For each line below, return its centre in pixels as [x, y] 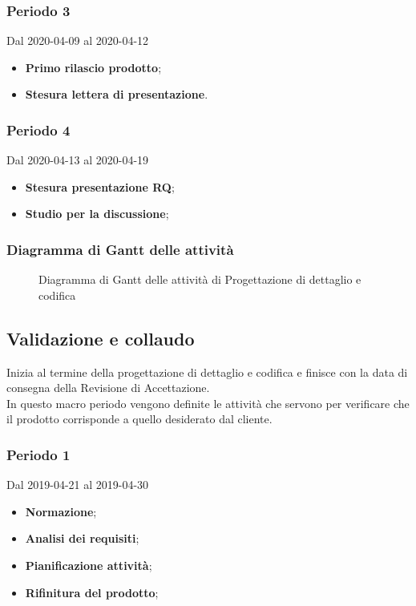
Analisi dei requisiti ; [82, 538]
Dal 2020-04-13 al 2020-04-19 [78, 160]
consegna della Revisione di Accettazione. [108, 388]
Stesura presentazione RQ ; [100, 186]
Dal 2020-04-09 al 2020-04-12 [78, 40]
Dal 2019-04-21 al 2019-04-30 [78, 485]
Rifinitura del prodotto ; [92, 592]
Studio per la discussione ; [97, 214]
